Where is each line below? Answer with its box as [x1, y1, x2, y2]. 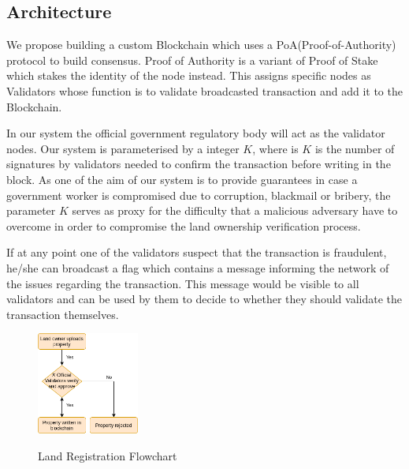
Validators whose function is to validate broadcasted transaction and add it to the [6, 82, 403, 99]
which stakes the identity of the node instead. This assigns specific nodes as [6, 67, 371, 84]
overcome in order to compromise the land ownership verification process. [6, 217, 361, 234]
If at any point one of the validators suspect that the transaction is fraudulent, [6, 244, 387, 261]
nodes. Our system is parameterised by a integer [6, 140, 240, 156]
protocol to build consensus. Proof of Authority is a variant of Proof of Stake [6, 51, 378, 68]
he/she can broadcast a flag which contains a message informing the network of [6, 259, 389, 276]
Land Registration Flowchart [38, 448, 177, 464]
